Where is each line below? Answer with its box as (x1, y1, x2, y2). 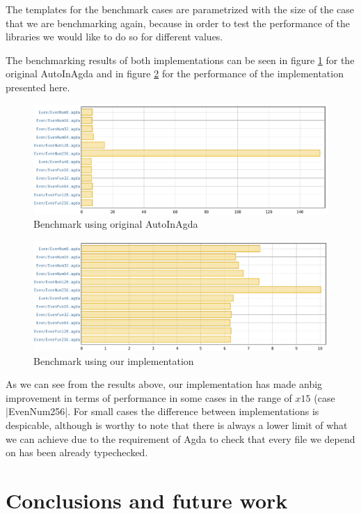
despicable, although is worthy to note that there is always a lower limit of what (6, 417, 348, 432)
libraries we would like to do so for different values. (6, 29, 223, 44)
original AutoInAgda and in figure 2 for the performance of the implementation (6, 66, 344, 81)
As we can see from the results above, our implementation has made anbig (6, 377, 323, 391)
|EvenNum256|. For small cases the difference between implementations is (6, 404, 319, 419)
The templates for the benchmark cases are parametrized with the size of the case (6, 2, 354, 16)
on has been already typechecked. (6, 445, 148, 460)
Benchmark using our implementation (33, 353, 194, 368)
